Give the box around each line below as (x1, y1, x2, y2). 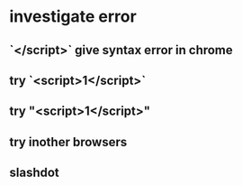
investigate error (9, 6, 137, 27)
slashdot (9, 165, 60, 181)
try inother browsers (9, 134, 128, 150)
